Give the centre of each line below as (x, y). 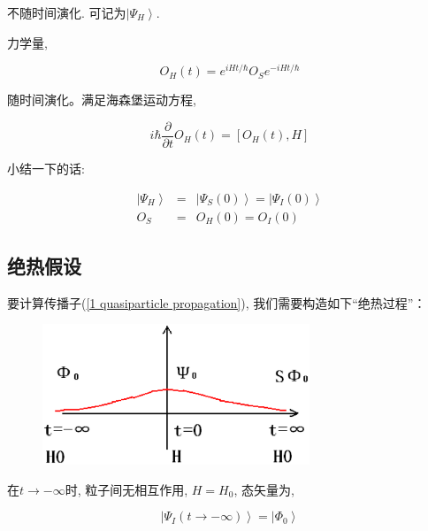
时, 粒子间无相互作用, (126, 489)
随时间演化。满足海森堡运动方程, (102, 100)
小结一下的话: (46, 168)
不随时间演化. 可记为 (67, 12)
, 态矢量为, (264, 489)
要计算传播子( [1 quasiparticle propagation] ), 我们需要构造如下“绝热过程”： (217, 302)
